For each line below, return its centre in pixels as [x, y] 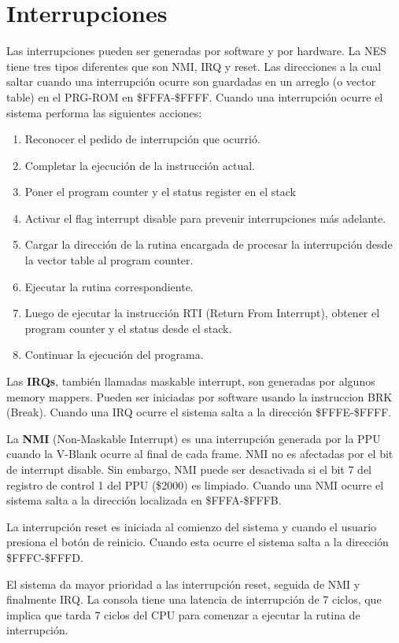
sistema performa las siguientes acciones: [104, 112]
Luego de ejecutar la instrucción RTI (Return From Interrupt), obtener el [202, 313]
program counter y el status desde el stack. [128, 328]
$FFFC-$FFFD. [45, 557]
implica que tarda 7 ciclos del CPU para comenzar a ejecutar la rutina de [183, 614]
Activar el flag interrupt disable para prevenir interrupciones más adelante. [205, 218]
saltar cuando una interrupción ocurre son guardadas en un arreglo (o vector [191, 81]
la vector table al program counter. [109, 260]
